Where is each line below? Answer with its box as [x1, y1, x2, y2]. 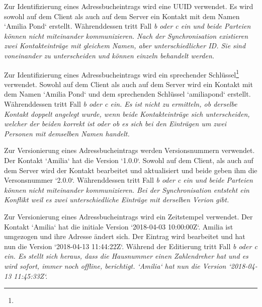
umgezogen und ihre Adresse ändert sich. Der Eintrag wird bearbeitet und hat [4, 231, 245, 242]
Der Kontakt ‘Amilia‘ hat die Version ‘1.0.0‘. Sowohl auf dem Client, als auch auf [4, 155, 253, 165]
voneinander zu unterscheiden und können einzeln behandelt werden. [4, 50, 215, 60]
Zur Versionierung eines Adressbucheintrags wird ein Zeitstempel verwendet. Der [4, 211, 253, 221]
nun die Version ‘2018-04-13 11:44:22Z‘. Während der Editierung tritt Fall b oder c [4, 241, 257, 251]
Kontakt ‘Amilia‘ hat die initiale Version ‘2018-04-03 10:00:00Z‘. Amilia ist [4, 221, 233, 232]
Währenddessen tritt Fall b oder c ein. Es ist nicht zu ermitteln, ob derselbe [4, 99, 237, 109]
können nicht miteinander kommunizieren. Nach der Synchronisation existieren [4, 30, 248, 41]
